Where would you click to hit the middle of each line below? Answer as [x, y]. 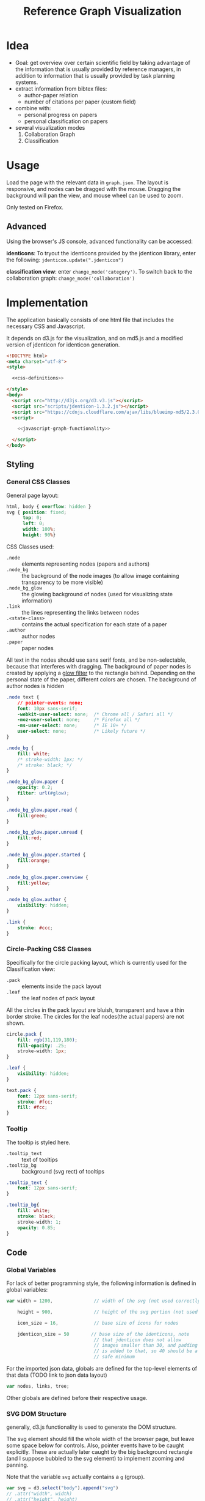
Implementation [47, 303]
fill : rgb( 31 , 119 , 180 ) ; [48, 1040]
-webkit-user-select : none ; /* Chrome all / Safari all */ [95, 714]
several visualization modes [50, 127]
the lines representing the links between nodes [81, 612]
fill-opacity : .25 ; [42, 1046]
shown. [16, 1023]
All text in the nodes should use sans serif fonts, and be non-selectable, [97, 660]
